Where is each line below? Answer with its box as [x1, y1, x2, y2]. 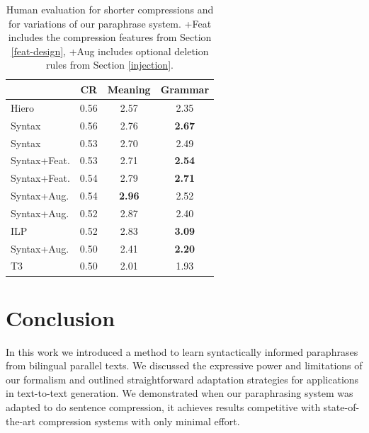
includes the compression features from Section [8, 30, 212, 45]
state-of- [323, 400, 360, 414]
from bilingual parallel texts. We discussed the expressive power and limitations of [6, 358, 363, 373]
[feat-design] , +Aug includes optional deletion [11, 43, 209, 58]
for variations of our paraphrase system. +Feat [8, 16, 212, 30]
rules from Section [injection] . [46, 57, 174, 72]
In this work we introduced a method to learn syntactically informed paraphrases [6, 344, 358, 359]
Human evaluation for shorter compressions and [6, 2, 214, 16]
